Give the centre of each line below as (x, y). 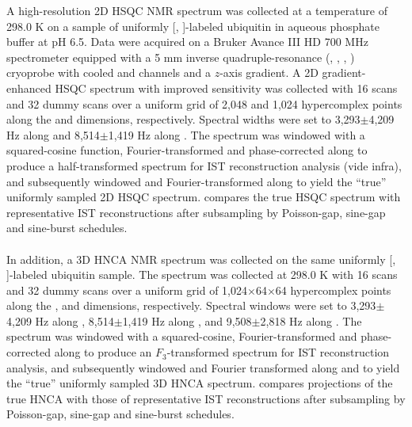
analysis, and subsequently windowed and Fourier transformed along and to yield (203, 367)
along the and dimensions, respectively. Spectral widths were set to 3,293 (183, 119)
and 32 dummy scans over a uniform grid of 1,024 (127, 290)
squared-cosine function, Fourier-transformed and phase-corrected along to (187, 150)
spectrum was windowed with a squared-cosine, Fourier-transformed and (182, 336)
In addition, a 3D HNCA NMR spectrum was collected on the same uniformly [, (201, 259)
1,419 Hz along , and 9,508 (187, 320)
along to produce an (103, 352)
